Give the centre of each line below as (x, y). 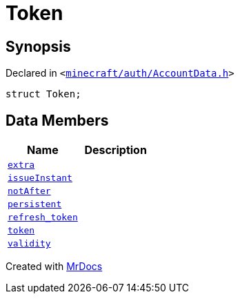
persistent (35, 204)
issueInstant (40, 178)
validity (29, 244)
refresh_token (43, 218)
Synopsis (38, 46)
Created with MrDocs (54, 267)
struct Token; (43, 94)
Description (116, 150)
